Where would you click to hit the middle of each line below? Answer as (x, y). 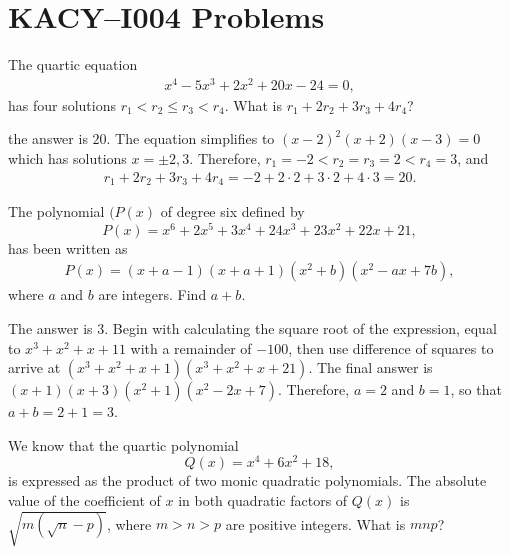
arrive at (34, 367)
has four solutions (62, 104)
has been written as (68, 247)
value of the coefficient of (84, 500)
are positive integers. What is (315, 523)
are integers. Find (152, 294)
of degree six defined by (232, 211)
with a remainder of (191, 347)
